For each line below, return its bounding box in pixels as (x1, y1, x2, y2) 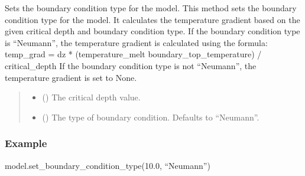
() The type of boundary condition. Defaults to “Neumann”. (42, 110, 259, 123)
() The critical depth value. (42, 91, 141, 103)
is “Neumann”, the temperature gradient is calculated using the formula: (5, 36, 268, 48)
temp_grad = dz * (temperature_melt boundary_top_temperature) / (5, 48, 262, 60)
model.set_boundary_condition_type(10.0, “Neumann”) (5, 159, 210, 171)
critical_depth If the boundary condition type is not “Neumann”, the (5, 59, 257, 71)
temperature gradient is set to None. (5, 71, 137, 83)
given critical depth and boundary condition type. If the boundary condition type (5, 25, 300, 37)
